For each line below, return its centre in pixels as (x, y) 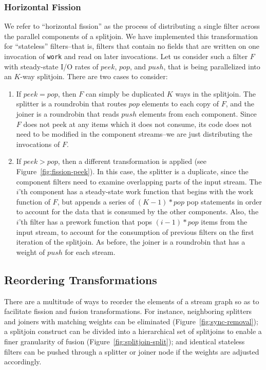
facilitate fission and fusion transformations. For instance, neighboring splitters (128, 311)
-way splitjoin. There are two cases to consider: (94, 76)
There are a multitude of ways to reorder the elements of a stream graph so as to (132, 301)
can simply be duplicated (125, 93)
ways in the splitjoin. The (215, 93)
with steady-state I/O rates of (51, 66)
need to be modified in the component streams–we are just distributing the (134, 134)
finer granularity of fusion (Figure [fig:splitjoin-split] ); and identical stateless (125, 341)
